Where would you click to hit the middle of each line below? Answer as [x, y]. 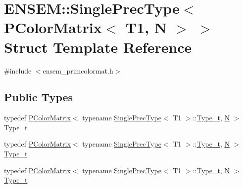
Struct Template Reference [98, 47]
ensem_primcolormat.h [78, 70]
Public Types [39, 97]
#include [18, 70]
